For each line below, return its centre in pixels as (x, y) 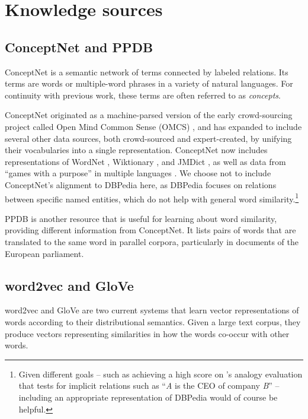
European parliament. (44, 253)
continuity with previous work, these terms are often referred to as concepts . (143, 95)
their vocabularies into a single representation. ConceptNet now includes (136, 150)
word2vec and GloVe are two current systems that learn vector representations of (152, 310)
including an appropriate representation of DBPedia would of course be (148, 397)
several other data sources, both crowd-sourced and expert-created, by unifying (148, 138)
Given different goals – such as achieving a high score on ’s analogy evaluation (161, 374)
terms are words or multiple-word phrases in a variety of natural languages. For (149, 83)
